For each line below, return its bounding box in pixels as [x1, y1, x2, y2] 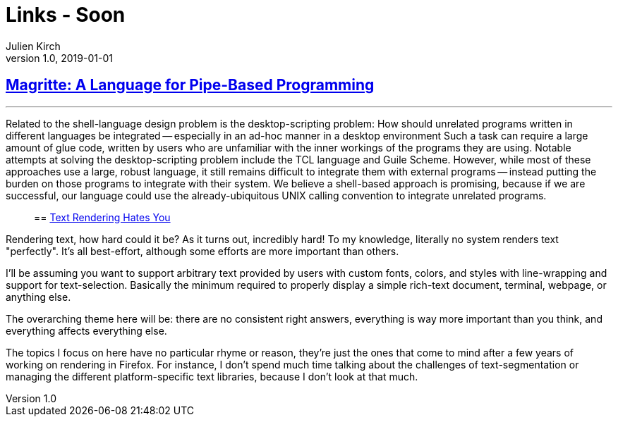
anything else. [6, 290, 71, 303]
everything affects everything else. [6, 324, 167, 337]
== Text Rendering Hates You [34, 211, 171, 223]
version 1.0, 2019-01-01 [6, 51, 113, 64]
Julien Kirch [6, 39, 61, 52]
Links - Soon [6, 3, 126, 27]
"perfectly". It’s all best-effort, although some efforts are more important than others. [6, 244, 399, 257]
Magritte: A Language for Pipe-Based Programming [6, 76, 375, 94]
